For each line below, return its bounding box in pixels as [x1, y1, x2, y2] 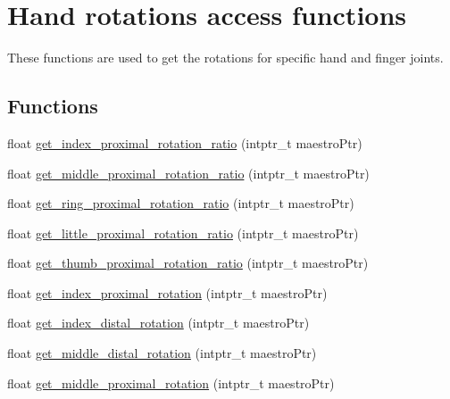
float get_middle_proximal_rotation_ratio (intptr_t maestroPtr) [7, 163, 370, 182]
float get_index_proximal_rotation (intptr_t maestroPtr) [7, 283, 328, 302]
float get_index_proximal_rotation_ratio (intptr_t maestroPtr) [7, 133, 362, 152]
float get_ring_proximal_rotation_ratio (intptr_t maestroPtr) [7, 194, 354, 212]
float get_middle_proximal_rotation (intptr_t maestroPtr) [7, 373, 335, 392]
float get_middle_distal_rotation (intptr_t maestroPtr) [7, 344, 317, 362]
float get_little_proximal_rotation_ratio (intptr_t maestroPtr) [7, 223, 359, 242]
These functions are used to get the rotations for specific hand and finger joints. [7, 48, 444, 67]
